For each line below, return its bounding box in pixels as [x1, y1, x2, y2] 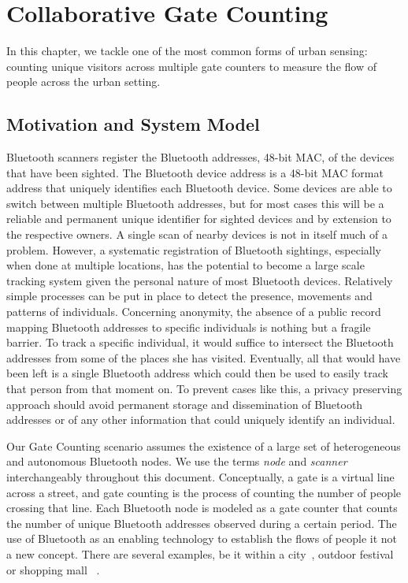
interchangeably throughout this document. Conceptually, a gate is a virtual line [6, 468, 395, 485]
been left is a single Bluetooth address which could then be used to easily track [6, 365, 388, 381]
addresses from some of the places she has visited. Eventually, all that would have [6, 349, 401, 366]
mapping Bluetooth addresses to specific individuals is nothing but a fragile [6, 318, 371, 335]
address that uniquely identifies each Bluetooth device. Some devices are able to [6, 180, 392, 196]
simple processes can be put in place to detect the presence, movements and [6, 288, 373, 304]
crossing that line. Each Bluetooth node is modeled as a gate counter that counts [6, 499, 398, 516]
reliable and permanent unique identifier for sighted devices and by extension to [6, 210, 391, 227]
